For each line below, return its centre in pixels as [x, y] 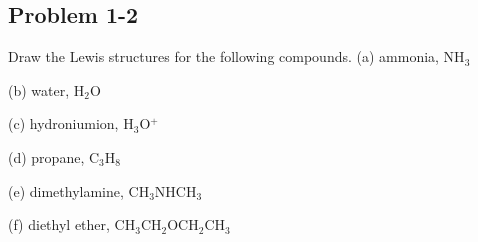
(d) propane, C [54, 156]
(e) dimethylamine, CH [79, 190]
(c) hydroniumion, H [71, 123]
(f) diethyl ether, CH [72, 224]
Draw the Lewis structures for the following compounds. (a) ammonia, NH [236, 56]
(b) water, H [46, 89]
